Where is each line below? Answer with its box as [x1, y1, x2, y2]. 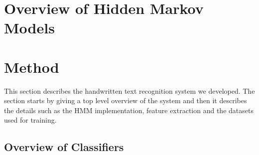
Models [4, 17, 55, 38]
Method [4, 56, 59, 77]
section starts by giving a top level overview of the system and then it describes [4, 95, 247, 106]
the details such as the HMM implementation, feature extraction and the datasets [4, 105, 254, 115]
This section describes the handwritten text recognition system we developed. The [4, 85, 255, 96]
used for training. [4, 115, 57, 125]
